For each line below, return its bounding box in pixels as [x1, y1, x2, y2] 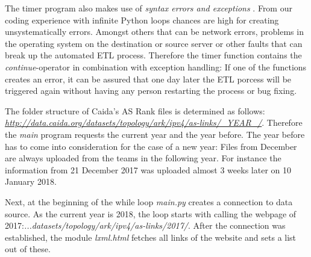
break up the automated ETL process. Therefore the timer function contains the [5, 49, 302, 61]
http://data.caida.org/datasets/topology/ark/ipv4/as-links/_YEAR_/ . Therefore [5, 116, 303, 129]
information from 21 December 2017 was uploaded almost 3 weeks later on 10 [5, 163, 291, 176]
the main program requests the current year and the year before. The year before [5, 128, 305, 140]
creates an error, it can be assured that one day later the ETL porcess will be [5, 72, 292, 85]
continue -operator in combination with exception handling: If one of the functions [5, 60, 307, 73]
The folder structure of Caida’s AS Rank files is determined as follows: [5, 104, 265, 117]
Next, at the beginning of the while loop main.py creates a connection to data [5, 195, 293, 208]
